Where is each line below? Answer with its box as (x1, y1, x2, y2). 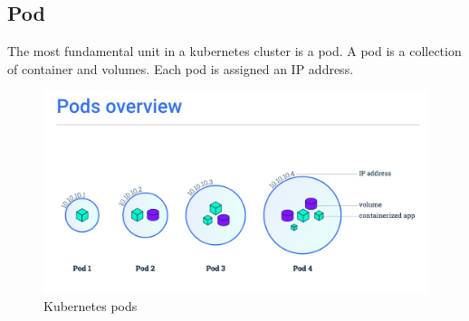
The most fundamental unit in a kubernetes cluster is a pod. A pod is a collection (7, 42, 462, 61)
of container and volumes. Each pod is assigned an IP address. (7, 59, 354, 78)
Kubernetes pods (43, 296, 138, 315)
